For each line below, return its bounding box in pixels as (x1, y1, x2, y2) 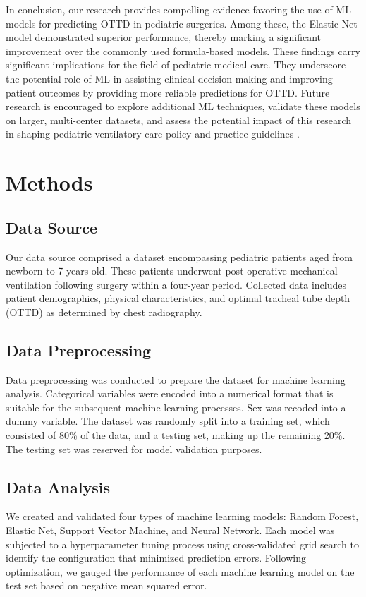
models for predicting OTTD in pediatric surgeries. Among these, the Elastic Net (6, 16, 358, 30)
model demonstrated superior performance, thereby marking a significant (6, 30, 321, 44)
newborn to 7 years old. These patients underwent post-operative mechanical (6, 263, 338, 278)
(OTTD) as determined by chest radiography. (6, 304, 202, 319)
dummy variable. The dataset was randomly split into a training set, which (6, 414, 330, 428)
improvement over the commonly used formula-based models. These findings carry (6, 43, 360, 58)
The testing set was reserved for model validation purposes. (6, 441, 262, 456)
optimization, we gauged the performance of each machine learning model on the (6, 564, 355, 579)
